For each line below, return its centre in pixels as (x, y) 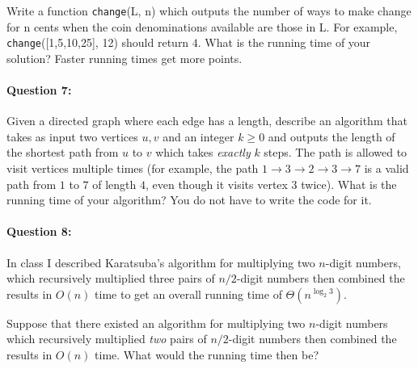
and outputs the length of (331, 136)
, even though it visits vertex (216, 184)
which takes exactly (203, 152)
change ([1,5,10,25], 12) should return (98, 42)
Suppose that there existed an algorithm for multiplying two (156, 323)
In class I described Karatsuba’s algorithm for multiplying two (161, 262)
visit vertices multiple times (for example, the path (133, 168)
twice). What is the (349, 184)
